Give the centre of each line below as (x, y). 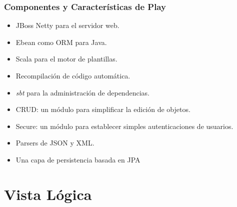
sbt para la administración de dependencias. (82, 92)
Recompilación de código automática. (73, 75)
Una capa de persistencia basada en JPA (78, 159)
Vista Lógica (48, 194)
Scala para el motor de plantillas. (66, 59)
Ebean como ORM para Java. (61, 42)
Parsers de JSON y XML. (55, 143)
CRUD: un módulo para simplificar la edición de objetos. (103, 109)
